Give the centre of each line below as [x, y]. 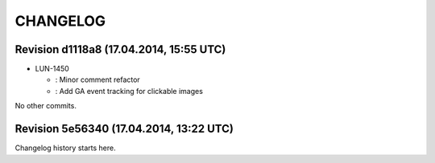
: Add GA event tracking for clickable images [129, 91]
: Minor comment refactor [97, 79]
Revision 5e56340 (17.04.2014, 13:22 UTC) [124, 129]
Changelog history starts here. [65, 148]
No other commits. [46, 106]
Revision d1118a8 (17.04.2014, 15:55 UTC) [120, 49]
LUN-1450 [52, 69]
